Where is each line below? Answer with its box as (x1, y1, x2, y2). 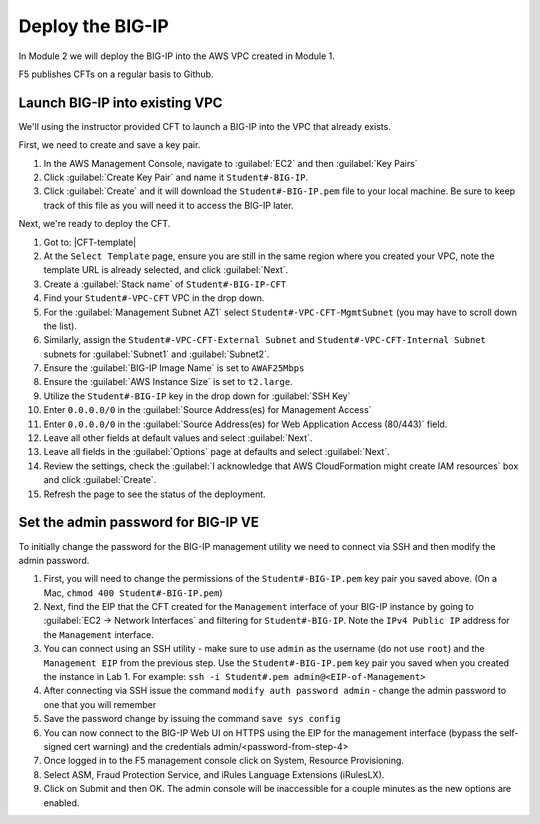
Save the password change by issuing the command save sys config (43, 713, 341, 725)
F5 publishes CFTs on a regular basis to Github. (18, 68, 214, 80)
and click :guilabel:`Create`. (43, 474, 157, 486)
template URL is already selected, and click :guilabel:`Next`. (43, 264, 289, 276)
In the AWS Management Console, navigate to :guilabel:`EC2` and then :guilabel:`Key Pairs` (43, 157, 419, 169)
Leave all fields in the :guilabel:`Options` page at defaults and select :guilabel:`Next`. (43, 446, 390, 458)
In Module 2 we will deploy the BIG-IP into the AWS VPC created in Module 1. (18, 50, 335, 62)
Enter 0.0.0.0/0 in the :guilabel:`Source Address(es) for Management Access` (43, 404, 372, 416)
